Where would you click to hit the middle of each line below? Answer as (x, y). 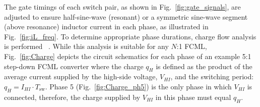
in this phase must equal (193, 97)
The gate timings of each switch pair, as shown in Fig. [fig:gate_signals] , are (122, 7)
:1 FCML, (192, 46)
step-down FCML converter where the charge (74, 66)
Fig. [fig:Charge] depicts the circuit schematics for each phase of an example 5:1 (128, 56)
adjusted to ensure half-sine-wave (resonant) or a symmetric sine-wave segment (126, 16)
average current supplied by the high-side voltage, (81, 76)
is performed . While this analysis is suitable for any (86, 46)
